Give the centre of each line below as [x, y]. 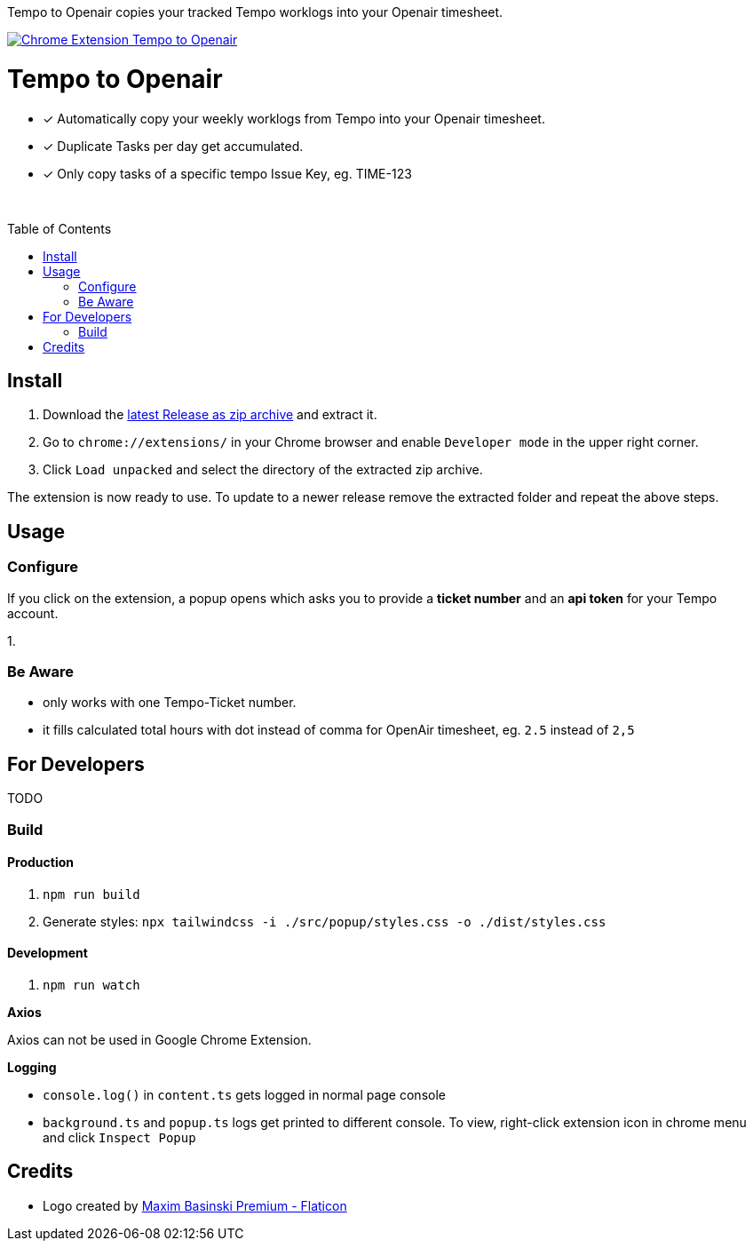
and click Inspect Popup [119, 1137]
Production [41, 862]
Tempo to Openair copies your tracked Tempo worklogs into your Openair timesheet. [255, 12]
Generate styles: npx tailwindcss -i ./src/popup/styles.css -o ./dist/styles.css [325, 921]
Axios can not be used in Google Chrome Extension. [159, 1039]
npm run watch [91, 985]
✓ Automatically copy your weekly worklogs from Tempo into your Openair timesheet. [294, 118]
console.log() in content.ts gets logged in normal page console [244, 1094]
